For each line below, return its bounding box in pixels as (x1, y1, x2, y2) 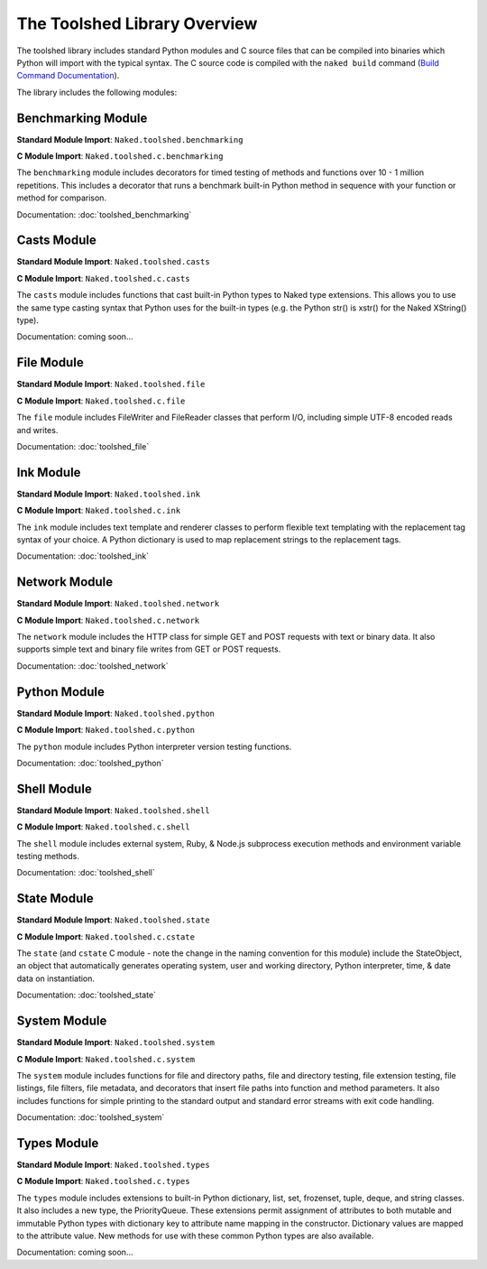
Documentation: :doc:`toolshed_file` (16, 440, 150, 451)
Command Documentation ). (16, 70, 120, 81)
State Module (16, 891, 94, 906)
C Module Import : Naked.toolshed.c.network (16, 615, 200, 625)
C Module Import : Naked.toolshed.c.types (16, 1176, 190, 1187)
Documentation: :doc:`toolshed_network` (16, 660, 169, 672)
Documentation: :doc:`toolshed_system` (16, 1112, 165, 1123)
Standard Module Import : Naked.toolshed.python (16, 708, 216, 718)
